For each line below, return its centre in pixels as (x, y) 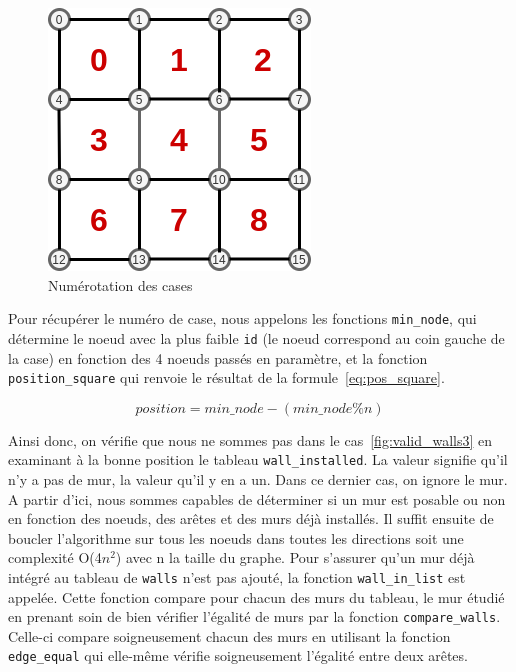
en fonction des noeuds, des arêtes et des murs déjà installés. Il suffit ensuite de (251, 518)
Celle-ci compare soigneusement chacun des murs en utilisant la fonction (229, 635)
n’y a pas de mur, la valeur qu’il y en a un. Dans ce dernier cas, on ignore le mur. (258, 479)
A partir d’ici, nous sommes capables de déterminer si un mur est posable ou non (257, 498)
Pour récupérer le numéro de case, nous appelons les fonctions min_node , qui (242, 318)
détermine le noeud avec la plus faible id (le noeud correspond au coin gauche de (256, 337)
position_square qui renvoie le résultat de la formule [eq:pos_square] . (226, 377)
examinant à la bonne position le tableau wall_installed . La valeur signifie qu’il (258, 459)
